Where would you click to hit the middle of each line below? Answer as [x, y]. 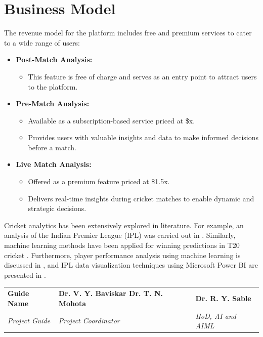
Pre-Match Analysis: [53, 103]
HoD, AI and [216, 315]
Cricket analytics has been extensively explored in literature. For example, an [124, 225]
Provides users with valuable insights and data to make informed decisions [143, 137]
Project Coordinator [89, 321]
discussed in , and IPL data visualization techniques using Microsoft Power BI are [131, 265]
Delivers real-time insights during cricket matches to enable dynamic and [141, 198]
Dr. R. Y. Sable [223, 298]
